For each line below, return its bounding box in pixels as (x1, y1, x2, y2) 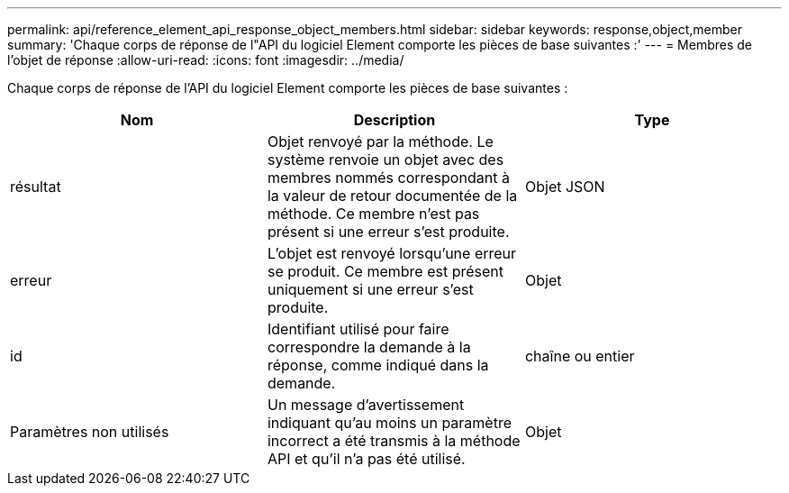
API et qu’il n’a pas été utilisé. (267, 450, 466, 468)
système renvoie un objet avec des (267, 151, 504, 169)
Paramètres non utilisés (10, 423, 169, 441)
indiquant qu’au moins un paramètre (267, 414, 512, 432)
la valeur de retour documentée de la (267, 187, 518, 205)
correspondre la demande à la (267, 338, 471, 356)
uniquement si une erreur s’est (267, 280, 474, 298)
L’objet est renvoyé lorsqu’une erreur (267, 244, 517, 262)
